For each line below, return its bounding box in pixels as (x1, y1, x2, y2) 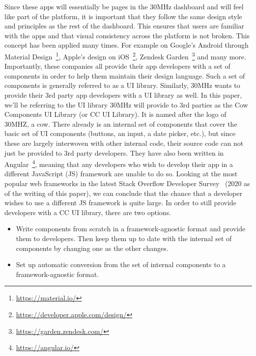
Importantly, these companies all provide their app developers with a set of (4, 61, 230, 71)
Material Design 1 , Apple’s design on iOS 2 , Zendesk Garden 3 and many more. (4, 50, 246, 61)
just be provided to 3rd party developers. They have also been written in (4, 147, 224, 158)
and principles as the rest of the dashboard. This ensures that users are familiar (4, 21, 244, 31)
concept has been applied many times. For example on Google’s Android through (4, 40, 249, 50)
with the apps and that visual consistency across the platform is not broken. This (4, 30, 250, 40)
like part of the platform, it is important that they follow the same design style (4, 11, 242, 21)
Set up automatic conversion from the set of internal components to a (16, 259, 226, 270)
